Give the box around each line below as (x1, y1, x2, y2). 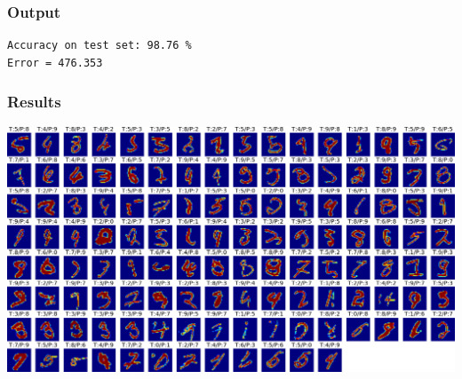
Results (7, 91, 61, 113)
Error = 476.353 (7, 56, 103, 69)
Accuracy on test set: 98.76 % (7, 39, 192, 52)
